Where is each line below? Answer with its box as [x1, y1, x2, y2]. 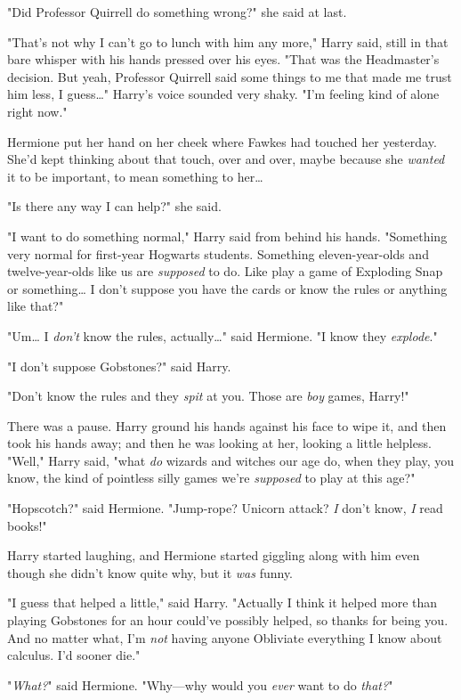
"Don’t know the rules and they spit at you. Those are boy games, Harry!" [7, 387, 409, 405]
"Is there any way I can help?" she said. [7, 197, 222, 216]
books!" [7, 516, 47, 534]
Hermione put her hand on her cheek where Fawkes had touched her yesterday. [7, 132, 437, 151]
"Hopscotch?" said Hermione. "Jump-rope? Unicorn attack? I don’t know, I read [7, 499, 443, 517]
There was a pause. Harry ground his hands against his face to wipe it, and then [7, 416, 447, 435]
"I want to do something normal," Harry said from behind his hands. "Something [7, 226, 448, 245]
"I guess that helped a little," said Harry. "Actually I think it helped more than [7, 593, 438, 612]
